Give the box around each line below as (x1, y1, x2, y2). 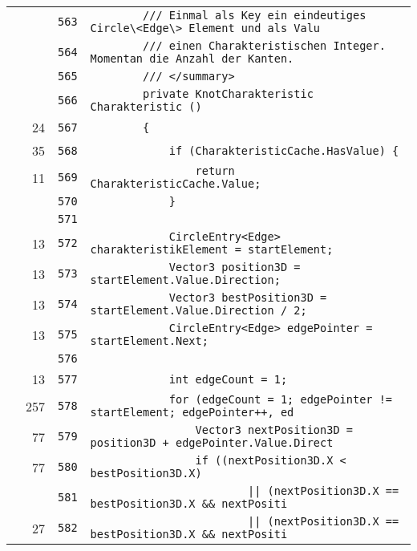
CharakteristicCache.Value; (90, 177, 261, 190)
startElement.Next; (90, 334, 208, 347)
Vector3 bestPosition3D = (168, 291, 327, 304)
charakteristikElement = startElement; (90, 243, 334, 256)
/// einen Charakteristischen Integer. (143, 39, 386, 52)
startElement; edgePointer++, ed (90, 406, 294, 419)
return (195, 164, 235, 177)
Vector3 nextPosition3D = (195, 423, 353, 436)
